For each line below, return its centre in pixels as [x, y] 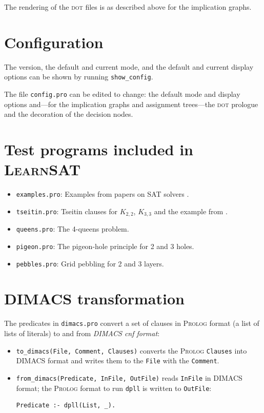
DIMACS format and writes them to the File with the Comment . [118, 360]
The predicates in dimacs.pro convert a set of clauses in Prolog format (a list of [132, 323]
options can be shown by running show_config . [79, 77]
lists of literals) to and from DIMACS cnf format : [82, 333]
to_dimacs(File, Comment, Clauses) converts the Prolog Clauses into [131, 350]
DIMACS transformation [94, 298]
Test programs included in [99, 149]
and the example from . [191, 211]
